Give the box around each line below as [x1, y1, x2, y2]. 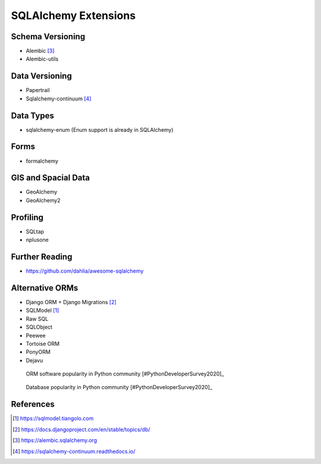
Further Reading [11, 251, 73, 261]
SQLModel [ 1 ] [26, 307, 59, 314]
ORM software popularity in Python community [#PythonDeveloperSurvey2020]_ [26, 370, 224, 377]
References [11, 399, 55, 409]
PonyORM [26, 348, 51, 356]
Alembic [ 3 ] [26, 48, 55, 55]
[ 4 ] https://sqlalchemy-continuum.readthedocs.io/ [12, 447, 136, 454]
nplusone [26, 236, 49, 244]
